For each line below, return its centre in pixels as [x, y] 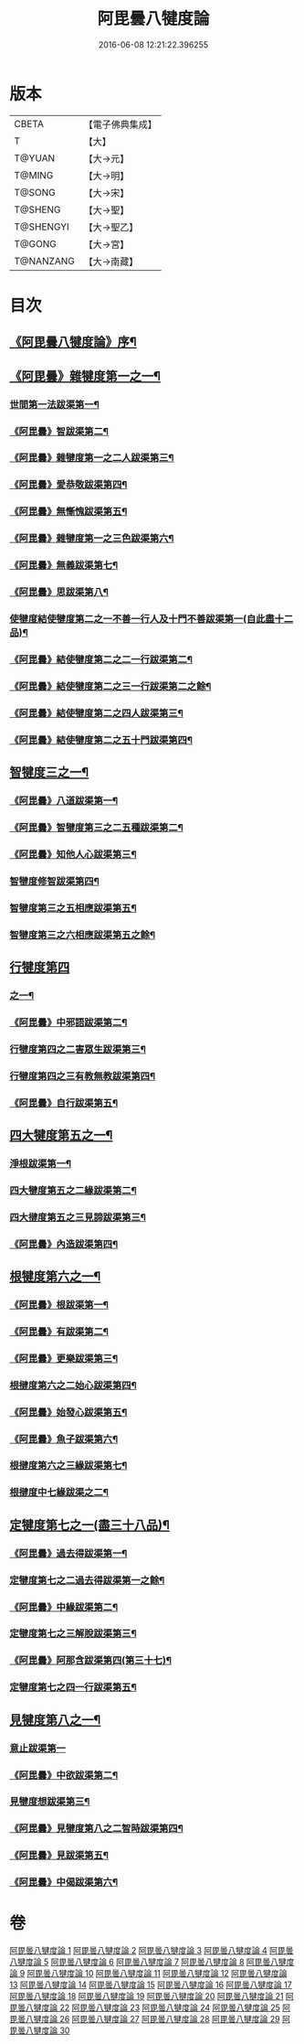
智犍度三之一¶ [49, 772]
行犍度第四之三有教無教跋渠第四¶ [83, 1076]
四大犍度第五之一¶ [61, 1135]
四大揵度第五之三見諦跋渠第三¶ [78, 1217]
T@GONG [35, 243]
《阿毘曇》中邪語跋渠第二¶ [68, 1022]
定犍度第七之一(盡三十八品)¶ [90, 1525]
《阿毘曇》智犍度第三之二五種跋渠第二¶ [97, 827]
